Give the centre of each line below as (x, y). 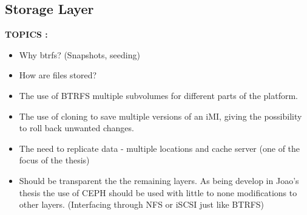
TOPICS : (26, 34)
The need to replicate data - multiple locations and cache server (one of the (160, 148)
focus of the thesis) (54, 160)
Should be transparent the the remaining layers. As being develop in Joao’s (159, 180)
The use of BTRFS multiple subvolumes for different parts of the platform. (158, 95)
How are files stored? (58, 75)
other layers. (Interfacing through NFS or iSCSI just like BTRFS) (142, 204)
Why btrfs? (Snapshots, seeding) (79, 54)
